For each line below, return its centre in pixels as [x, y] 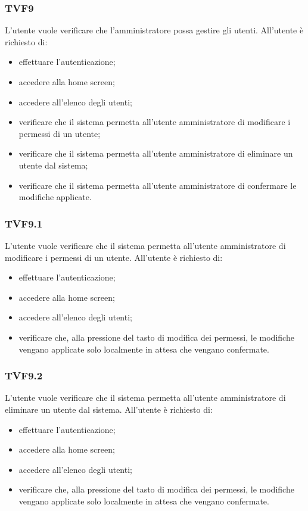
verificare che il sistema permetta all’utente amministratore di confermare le [158, 185]
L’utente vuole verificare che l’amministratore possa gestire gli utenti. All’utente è [154, 30]
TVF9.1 [24, 223]
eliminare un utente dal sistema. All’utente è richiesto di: [109, 409]
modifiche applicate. [55, 197]
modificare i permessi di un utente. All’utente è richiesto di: [114, 257]
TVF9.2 [24, 376]
